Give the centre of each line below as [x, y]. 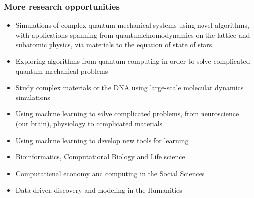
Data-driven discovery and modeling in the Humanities [99, 190]
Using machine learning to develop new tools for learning [102, 140]
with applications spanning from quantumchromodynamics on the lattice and [133, 34]
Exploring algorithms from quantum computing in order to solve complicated [133, 61]
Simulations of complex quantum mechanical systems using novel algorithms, [132, 25]
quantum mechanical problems [62, 71]
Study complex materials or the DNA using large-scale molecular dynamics [129, 87]
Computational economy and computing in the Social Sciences [110, 173]
